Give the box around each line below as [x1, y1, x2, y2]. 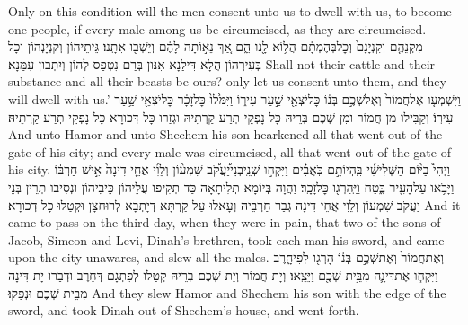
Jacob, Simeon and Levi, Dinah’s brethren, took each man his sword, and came [8, 230, 445, 249]
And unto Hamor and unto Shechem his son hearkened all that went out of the [8, 125, 443, 144]
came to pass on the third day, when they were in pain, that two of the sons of [8, 213, 441, 232]
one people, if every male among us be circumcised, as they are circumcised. [8, 19, 427, 38]
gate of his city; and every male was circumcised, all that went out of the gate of [8, 142, 451, 161]
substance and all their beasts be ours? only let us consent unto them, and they [8, 72, 446, 91]
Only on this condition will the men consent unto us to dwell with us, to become [8, 2, 452, 20]
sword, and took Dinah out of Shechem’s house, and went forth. [8, 301, 359, 320]
